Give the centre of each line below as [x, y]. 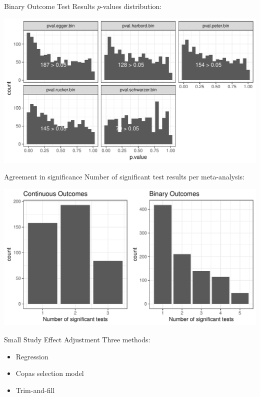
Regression [32, 356]
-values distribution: [131, 6]
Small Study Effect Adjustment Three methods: [77, 339]
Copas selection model [50, 373]
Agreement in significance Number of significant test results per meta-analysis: [124, 177]
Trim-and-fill [35, 390]
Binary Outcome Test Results [49, 6]
